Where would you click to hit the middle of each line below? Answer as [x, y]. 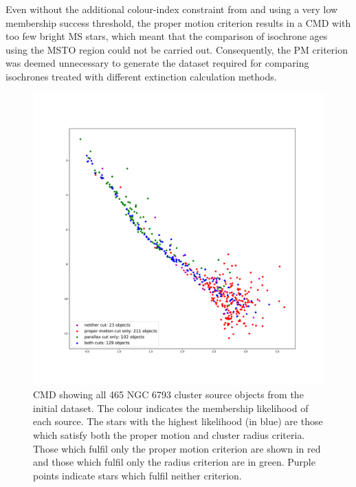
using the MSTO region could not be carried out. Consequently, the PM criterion [177, 49]
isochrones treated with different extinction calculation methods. [141, 76]
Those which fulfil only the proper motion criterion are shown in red [177, 448]
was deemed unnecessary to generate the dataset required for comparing [157, 63]
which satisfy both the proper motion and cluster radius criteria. [169, 434]
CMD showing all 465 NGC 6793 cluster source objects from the [168, 394]
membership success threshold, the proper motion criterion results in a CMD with [178, 22]
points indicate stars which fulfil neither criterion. [137, 475]
